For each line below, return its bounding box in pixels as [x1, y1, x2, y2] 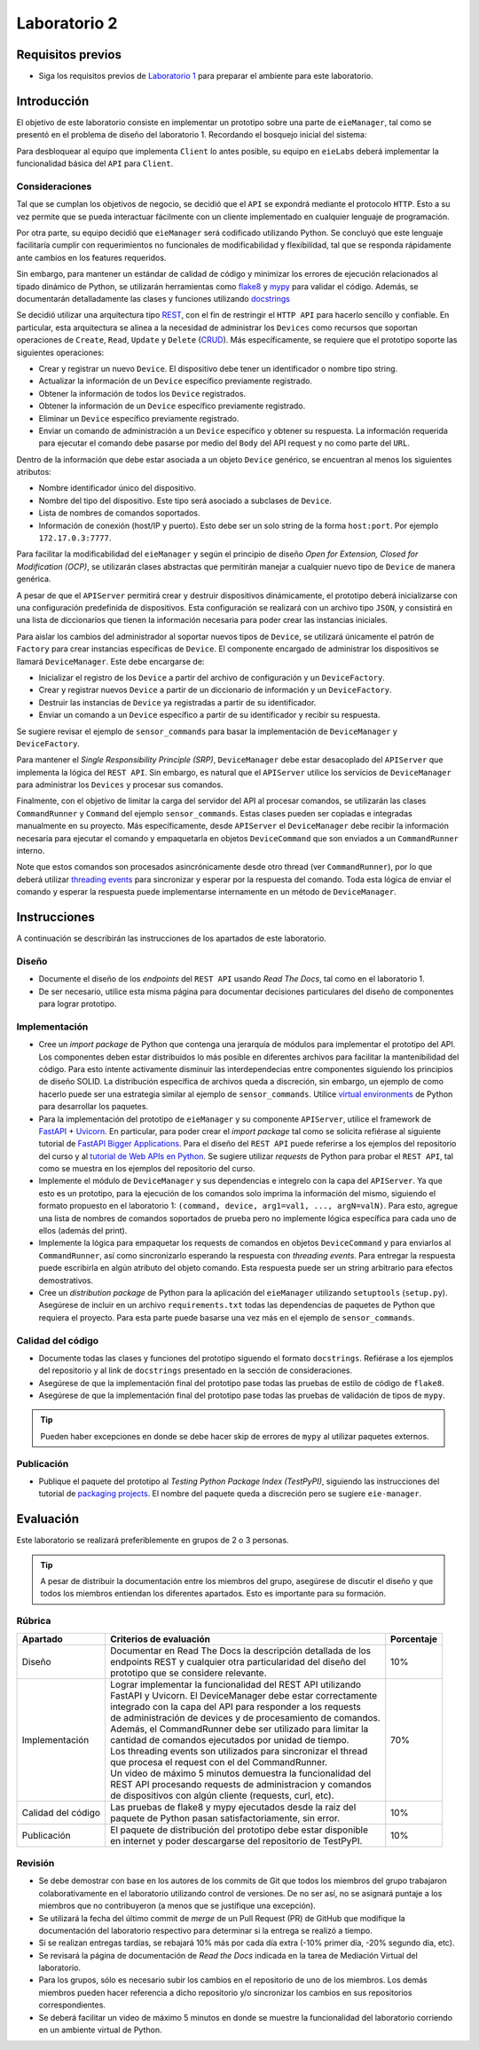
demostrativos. [38, 1274, 93, 1286]
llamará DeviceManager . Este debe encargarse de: [16, 656, 205, 666]
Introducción [16, 93, 90, 108]
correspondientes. [38, 1999, 106, 2010]
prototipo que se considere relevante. [110, 1667, 267, 1679]
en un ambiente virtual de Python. [38, 2024, 162, 2036]
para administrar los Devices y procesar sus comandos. [16, 779, 224, 790]
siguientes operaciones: [16, 347, 105, 358]
